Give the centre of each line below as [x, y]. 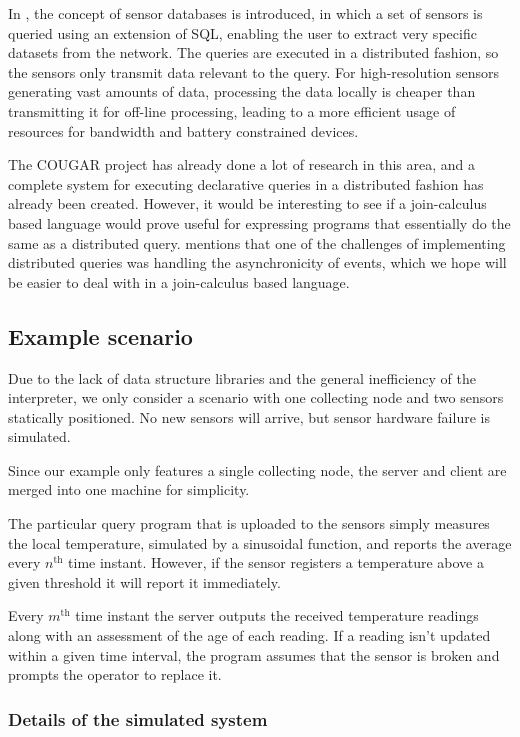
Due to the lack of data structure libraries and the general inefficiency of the [242, 377]
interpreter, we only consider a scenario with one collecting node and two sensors [256, 397]
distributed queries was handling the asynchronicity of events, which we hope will [257, 262]
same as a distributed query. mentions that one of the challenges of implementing [257, 242]
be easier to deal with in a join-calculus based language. [179, 281]
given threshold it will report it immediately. [144, 581]
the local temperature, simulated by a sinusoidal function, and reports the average [260, 542]
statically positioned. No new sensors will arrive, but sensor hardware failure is [249, 416]
